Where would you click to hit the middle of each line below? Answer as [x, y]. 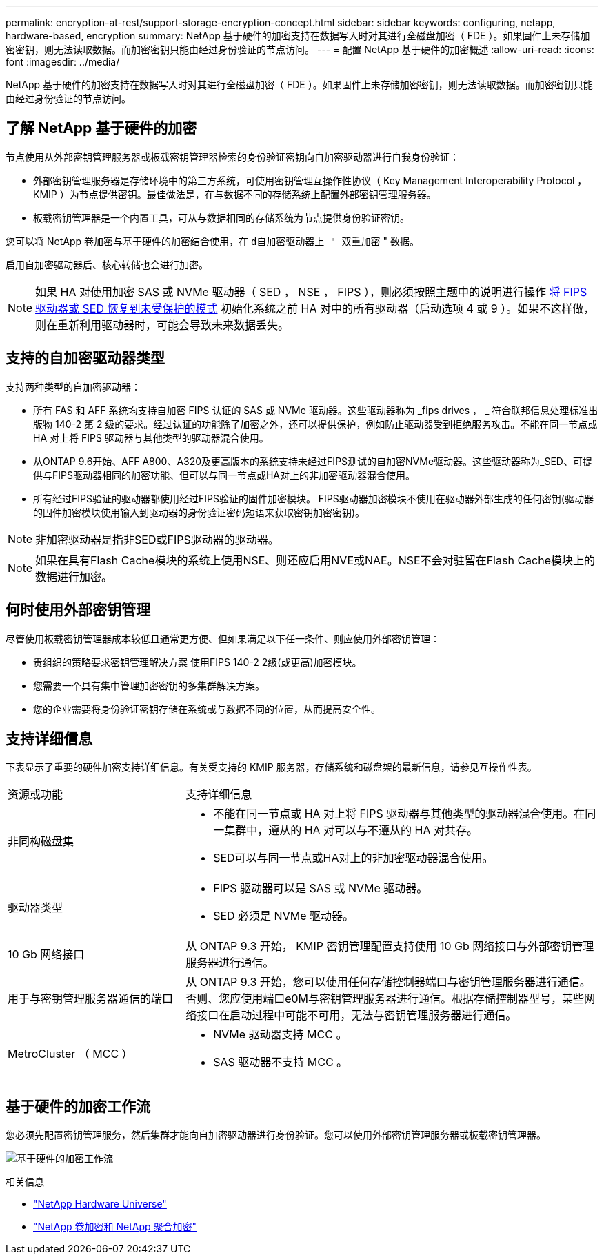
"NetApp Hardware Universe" [100, 1204]
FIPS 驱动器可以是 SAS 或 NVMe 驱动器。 [321, 888]
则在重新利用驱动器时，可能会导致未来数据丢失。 [162, 325]
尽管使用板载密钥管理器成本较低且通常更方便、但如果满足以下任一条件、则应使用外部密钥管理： [223, 638]
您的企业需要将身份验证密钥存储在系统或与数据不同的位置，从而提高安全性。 [207, 709]
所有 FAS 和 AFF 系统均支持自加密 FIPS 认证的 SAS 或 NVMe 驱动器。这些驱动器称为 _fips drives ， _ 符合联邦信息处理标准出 [316, 410]
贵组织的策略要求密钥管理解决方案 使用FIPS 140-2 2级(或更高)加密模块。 [198, 662]
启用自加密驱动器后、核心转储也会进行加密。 [107, 264]
